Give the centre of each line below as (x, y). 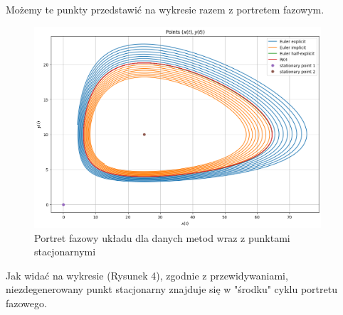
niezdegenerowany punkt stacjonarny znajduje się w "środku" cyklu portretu (171, 289)
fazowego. (26, 303)
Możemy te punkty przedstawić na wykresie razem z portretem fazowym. (165, 9)
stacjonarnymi (65, 252)
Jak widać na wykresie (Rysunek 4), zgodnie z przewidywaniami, (147, 275)
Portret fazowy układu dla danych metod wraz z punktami (162, 237)
